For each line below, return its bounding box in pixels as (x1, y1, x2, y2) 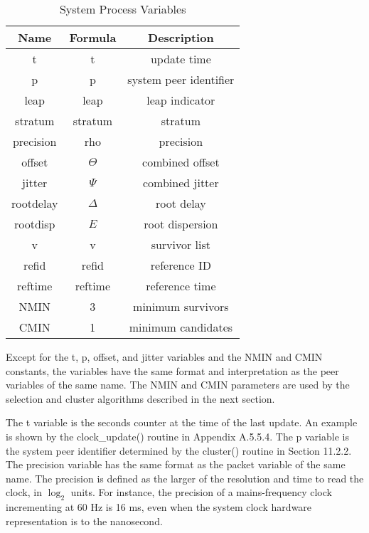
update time (150, 51, 211, 67)
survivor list (151, 236, 211, 253)
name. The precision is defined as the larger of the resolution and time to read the (6, 470, 364, 485)
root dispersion (144, 216, 218, 232)
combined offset (142, 154, 220, 170)
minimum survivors (133, 298, 229, 315)
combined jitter (142, 174, 219, 191)
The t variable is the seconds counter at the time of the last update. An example (6, 415, 358, 430)
